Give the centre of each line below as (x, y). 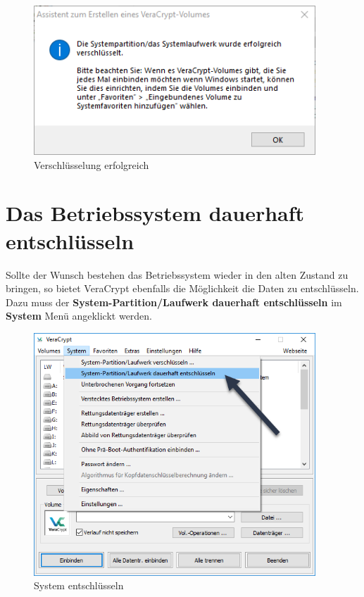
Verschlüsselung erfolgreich (92, 164)
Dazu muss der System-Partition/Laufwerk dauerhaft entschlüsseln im (174, 302)
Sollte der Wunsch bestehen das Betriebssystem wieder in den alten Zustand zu (177, 274)
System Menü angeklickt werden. (79, 316)
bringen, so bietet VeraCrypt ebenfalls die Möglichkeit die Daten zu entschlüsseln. (182, 288)
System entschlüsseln (79, 585)
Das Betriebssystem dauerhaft (155, 213)
